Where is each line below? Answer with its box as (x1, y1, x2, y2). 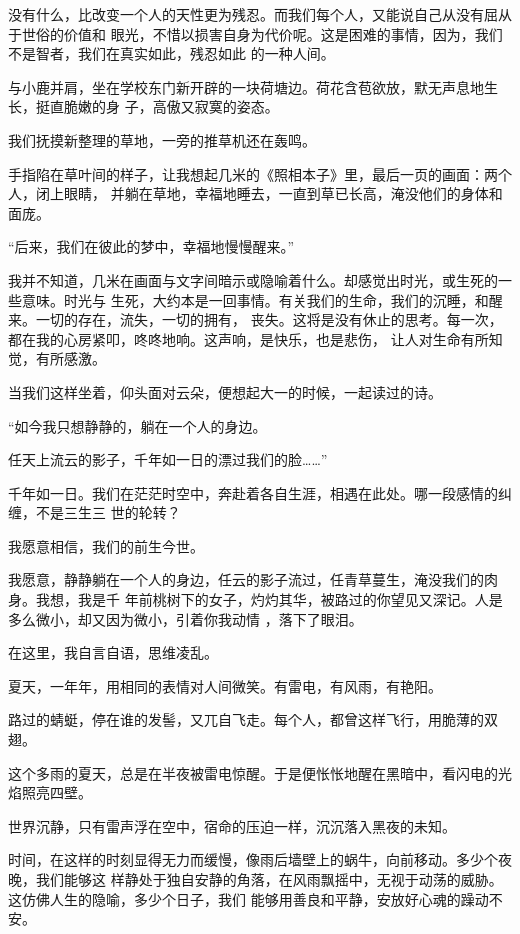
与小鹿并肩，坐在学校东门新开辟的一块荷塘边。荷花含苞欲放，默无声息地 (8, 76, 484, 97)
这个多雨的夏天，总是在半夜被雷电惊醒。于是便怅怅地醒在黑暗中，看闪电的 (8, 762, 498, 783)
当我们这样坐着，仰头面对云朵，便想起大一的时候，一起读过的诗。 (8, 381, 442, 402)
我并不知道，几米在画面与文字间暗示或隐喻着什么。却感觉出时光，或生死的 (8, 269, 498, 290)
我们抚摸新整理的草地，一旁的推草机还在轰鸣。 (8, 129, 316, 150)
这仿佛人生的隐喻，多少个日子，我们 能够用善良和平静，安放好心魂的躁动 (8, 888, 489, 909)
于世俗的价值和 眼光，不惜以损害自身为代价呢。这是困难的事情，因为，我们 (8, 23, 503, 44)
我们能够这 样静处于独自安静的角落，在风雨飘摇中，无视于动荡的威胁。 (35, 869, 503, 889)
